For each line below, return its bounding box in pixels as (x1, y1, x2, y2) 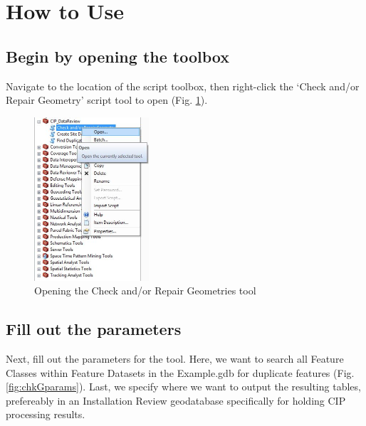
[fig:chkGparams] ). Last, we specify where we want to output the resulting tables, (6, 379, 361, 394)
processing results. (6, 407, 85, 422)
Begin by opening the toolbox (6, 45, 229, 67)
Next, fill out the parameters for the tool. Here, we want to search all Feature (6, 351, 344, 366)
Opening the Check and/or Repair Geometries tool (34, 283, 256, 298)
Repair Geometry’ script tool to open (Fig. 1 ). (6, 92, 208, 107)
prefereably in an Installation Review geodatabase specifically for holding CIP (6, 393, 346, 408)
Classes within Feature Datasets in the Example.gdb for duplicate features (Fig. (6, 365, 355, 380)
